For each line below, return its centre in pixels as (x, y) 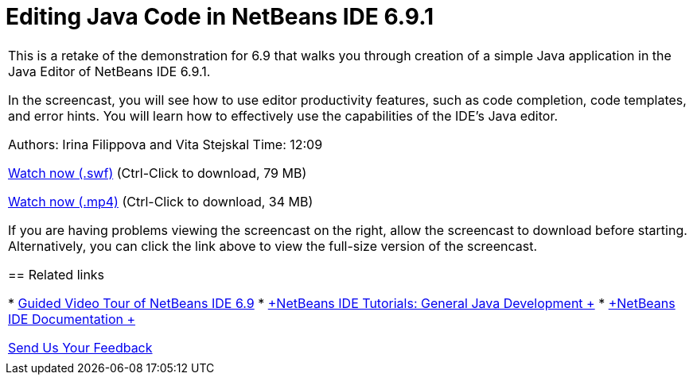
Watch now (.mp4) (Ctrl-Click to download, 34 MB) (161, 201)
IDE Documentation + (72, 319)
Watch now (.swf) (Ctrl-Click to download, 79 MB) (158, 173)
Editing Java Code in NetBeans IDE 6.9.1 (220, 17)
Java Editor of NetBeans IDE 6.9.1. (109, 71)
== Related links (56, 274)
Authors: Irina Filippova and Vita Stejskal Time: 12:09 (165, 144)
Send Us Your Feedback (80, 347)
